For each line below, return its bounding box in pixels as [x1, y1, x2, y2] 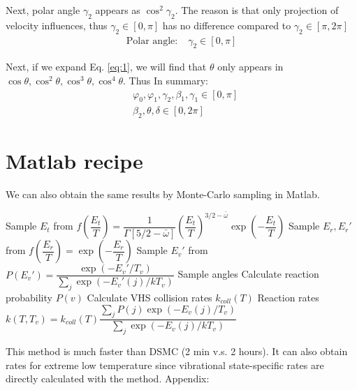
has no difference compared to [162, 17, 291, 32]
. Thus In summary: [123, 73, 208, 88]
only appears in [217, 59, 284, 74]
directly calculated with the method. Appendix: [6, 371, 210, 386]
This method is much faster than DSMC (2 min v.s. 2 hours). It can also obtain [6, 344, 348, 359]
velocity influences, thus [6, 17, 108, 32]
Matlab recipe [6, 147, 143, 175]
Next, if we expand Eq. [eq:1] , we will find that [6, 59, 207, 74]
